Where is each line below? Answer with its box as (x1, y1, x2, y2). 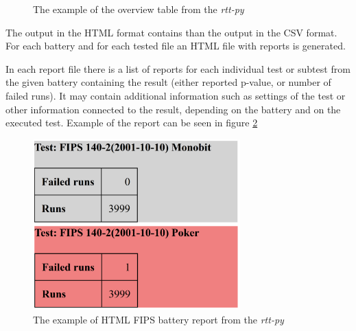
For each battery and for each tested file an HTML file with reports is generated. (5, 38, 346, 53)
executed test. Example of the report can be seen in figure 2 (5, 115, 258, 130)
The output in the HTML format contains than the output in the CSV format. (5, 25, 337, 39)
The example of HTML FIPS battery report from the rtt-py (33, 312, 284, 326)
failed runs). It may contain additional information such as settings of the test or (5, 88, 346, 102)
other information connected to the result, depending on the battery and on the (5, 102, 341, 116)
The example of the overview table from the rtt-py (33, 2, 244, 16)
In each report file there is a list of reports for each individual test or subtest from (5, 61, 351, 76)
